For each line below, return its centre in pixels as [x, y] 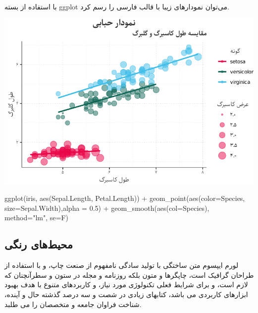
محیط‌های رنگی [39, 244]
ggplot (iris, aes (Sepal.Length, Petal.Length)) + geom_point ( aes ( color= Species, [125, 198]
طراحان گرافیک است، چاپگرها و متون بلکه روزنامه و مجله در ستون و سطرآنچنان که [129, 275]
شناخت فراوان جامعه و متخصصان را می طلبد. [73, 304]
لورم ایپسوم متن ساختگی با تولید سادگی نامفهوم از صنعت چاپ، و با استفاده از [122, 265]
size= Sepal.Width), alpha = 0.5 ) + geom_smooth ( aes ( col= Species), [107, 208]
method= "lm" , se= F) [36, 218]
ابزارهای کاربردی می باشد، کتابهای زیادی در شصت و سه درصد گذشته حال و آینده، [126, 294]
